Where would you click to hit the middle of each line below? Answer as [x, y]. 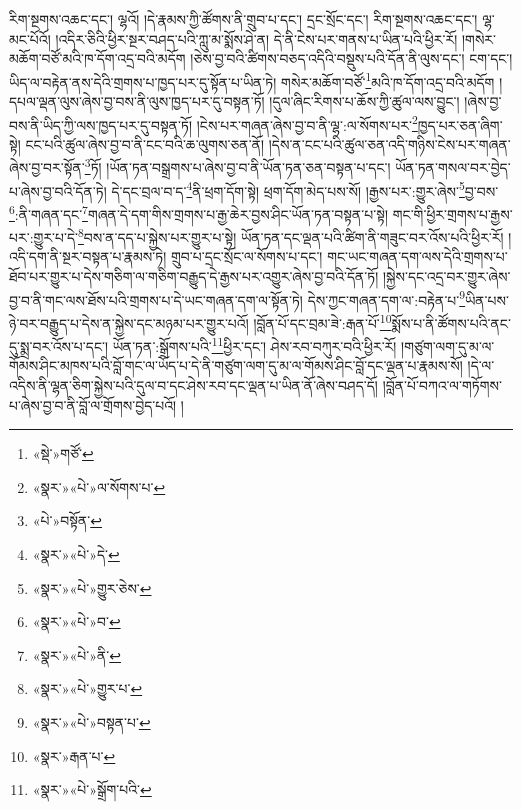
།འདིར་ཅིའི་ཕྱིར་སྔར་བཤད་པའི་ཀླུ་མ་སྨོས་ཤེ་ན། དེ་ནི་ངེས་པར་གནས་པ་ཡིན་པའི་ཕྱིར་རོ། [256, 38]
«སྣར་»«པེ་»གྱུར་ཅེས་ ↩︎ [92, 587]
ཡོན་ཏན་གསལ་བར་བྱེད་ [453, 167]
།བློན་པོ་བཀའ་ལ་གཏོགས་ [442, 385]
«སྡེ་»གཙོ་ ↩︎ [63, 453]
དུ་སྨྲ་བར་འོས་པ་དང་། [59, 345]
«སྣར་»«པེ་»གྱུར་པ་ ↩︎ [87, 688]
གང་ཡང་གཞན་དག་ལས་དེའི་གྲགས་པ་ [417, 256]
